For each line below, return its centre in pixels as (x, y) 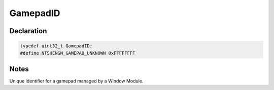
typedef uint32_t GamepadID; (56, 46)
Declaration (28, 31)
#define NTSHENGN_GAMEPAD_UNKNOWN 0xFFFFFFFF (78, 53)
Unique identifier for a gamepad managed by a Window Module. (76, 81)
